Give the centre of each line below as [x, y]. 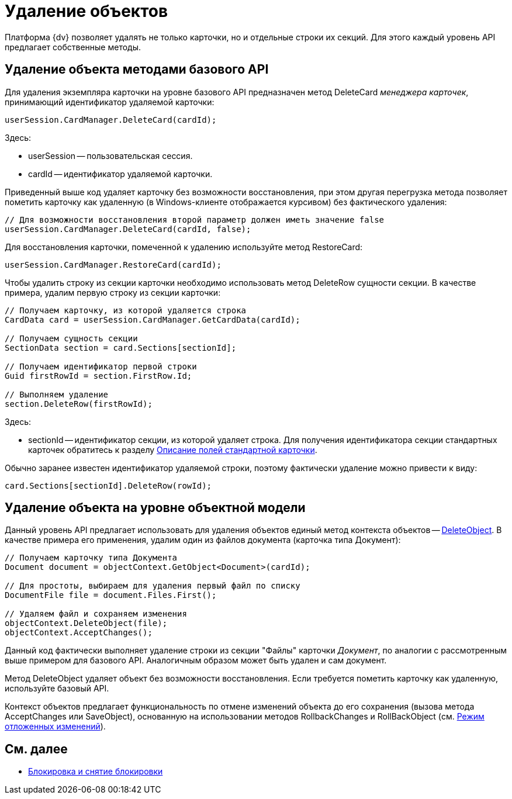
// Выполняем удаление [57, 394]
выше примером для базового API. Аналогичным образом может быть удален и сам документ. [196, 660]
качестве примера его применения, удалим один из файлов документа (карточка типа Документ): [203, 540]
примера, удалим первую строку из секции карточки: [113, 292]
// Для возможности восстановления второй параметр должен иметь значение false [195, 219]
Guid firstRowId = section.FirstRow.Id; [98, 376]
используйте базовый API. [57, 689]
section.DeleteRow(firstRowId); [79, 404]
